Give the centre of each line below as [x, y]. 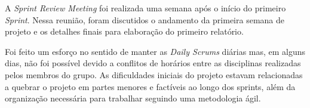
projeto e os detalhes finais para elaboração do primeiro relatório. [124, 31]
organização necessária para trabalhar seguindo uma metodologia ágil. [133, 98]
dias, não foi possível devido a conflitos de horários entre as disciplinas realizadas [153, 63]
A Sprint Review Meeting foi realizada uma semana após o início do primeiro [145, 8]
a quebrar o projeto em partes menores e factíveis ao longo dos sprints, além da [150, 86]
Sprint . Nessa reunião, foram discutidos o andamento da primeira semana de [145, 19]
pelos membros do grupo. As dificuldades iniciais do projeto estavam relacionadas [154, 74]
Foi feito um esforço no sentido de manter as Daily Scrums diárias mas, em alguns [155, 51]
